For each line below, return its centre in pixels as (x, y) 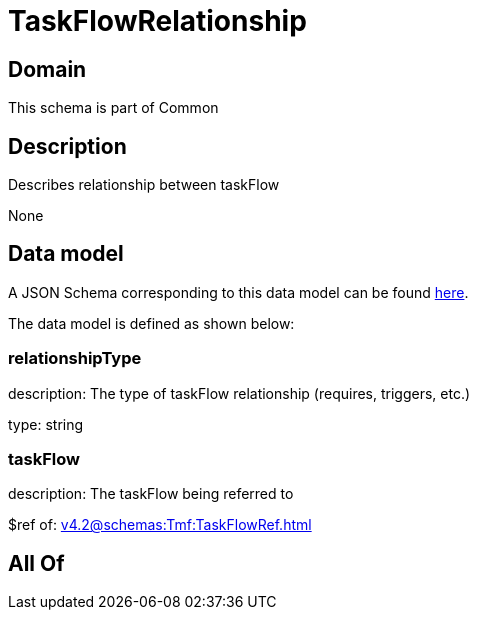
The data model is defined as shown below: (151, 323)
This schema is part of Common (113, 108)
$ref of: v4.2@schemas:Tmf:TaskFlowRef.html (160, 525)
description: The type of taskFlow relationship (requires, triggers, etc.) (239, 393)
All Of (36, 563)
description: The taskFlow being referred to (151, 494)
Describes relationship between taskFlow (144, 185)
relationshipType (75, 358)
